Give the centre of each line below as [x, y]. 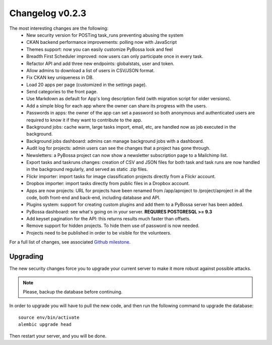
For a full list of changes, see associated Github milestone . [70, 242]
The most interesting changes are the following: [59, 28]
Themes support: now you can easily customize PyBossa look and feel [100, 49]
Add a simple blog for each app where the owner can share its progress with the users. [117, 105]
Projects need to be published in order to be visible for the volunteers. [99, 233]
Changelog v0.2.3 [48, 13]
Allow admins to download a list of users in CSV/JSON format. [91, 70]
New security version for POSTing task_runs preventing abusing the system [105, 35]
